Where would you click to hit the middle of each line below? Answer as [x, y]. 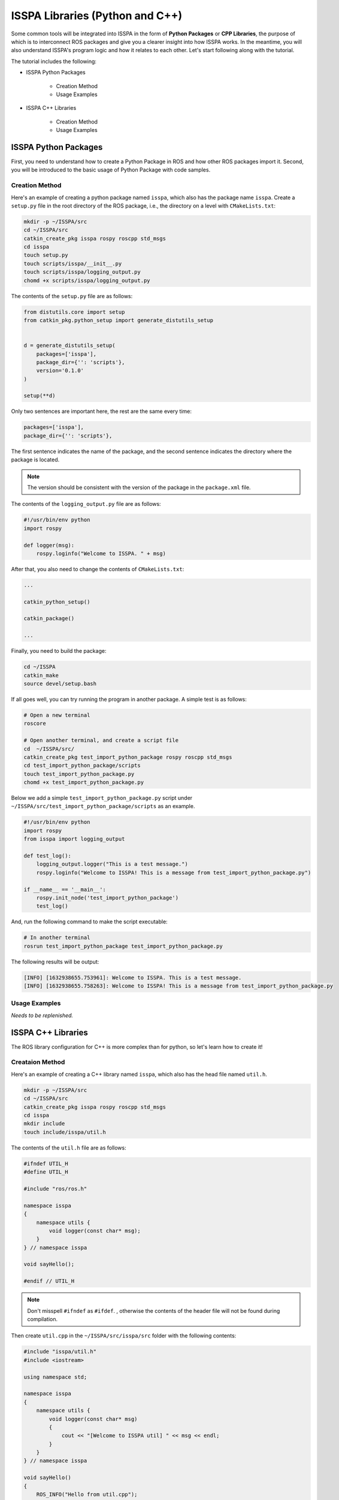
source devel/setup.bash [60, 684]
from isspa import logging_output [74, 839]
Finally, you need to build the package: [59, 651]
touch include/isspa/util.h [65, 1132]
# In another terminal [57, 938]
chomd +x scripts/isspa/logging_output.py [87, 280]
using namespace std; [55, 1377]
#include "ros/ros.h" [55, 1189]
